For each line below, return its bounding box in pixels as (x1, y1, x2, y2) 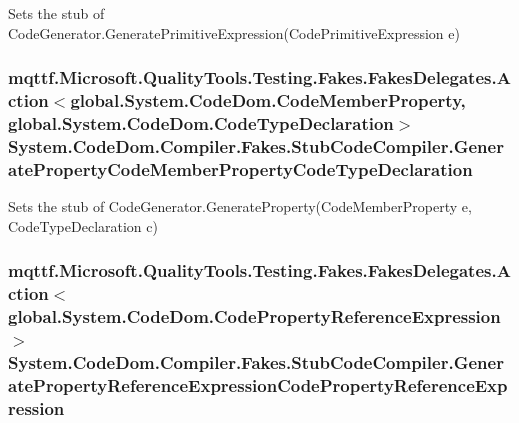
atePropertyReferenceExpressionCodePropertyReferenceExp (8, 372, 508, 397)
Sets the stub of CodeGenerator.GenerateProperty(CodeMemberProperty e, (8, 196, 472, 217)
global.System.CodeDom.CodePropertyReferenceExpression (8, 304, 501, 329)
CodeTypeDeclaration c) (8, 215, 158, 236)
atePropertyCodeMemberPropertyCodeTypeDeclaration (8, 156, 473, 181)
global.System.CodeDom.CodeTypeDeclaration (8, 110, 394, 135)
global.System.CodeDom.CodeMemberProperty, (70, 88, 466, 113)
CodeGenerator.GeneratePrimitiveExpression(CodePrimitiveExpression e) (8, 22, 460, 43)
